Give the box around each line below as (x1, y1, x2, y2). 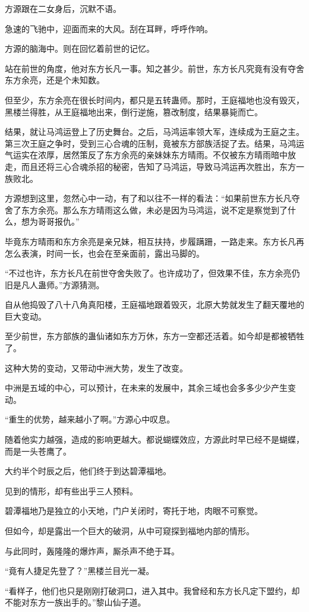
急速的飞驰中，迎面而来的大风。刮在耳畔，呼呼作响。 (5, 22, 213, 34)
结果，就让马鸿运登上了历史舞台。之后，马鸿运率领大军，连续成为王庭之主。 (5, 125, 304, 138)
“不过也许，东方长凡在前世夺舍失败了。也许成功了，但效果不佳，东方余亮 (5, 267, 292, 279)
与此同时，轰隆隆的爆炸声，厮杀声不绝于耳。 (5, 544, 179, 557)
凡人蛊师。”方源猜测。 (21, 278, 105, 291)
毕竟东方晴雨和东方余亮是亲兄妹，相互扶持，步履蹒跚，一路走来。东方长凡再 (5, 235, 304, 247)
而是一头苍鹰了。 (5, 444, 71, 457)
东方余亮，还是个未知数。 (5, 74, 105, 86)
